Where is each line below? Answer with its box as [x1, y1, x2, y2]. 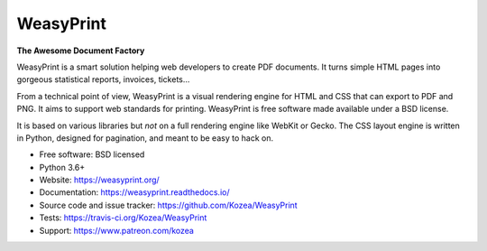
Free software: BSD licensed [39, 149, 145, 160]
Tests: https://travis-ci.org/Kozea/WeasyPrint [39, 212, 207, 223]
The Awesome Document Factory [16, 45, 145, 56]
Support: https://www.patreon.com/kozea [39, 225, 194, 236]
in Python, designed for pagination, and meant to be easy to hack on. [16, 132, 274, 144]
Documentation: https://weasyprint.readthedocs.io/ [39, 187, 230, 198]
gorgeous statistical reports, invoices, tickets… [16, 74, 190, 85]
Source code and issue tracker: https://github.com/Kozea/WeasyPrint [39, 200, 298, 210]
